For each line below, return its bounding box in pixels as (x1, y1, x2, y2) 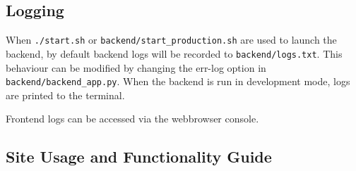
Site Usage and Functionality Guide (6, 146, 272, 167)
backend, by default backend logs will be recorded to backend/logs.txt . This (6, 46, 343, 61)
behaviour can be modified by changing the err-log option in (6, 60, 266, 75)
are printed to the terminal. (6, 87, 125, 102)
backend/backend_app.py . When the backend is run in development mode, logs (6, 74, 350, 89)
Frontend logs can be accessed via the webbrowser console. (6, 111, 259, 126)
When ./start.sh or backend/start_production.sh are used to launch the (6, 32, 337, 47)
